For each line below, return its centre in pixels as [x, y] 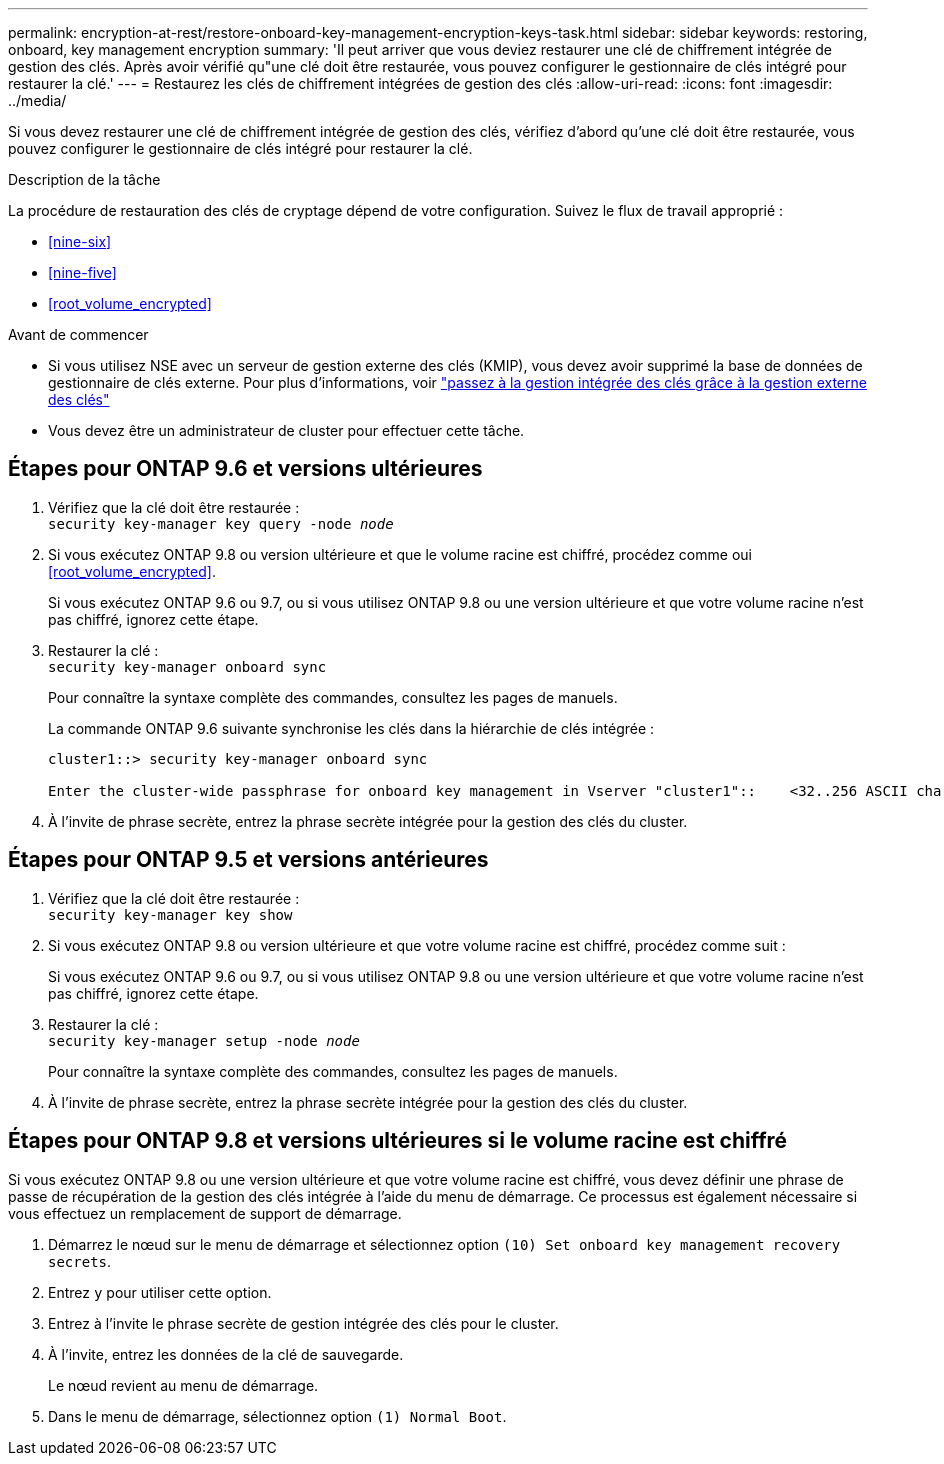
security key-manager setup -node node [204, 1040]
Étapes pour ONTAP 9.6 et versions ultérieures [245, 469]
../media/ [37, 100]
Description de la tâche [84, 179]
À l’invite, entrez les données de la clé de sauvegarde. [226, 1354]
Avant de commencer [78, 334]
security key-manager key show [170, 914]
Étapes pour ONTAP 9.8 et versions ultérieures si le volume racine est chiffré [398, 1141]
